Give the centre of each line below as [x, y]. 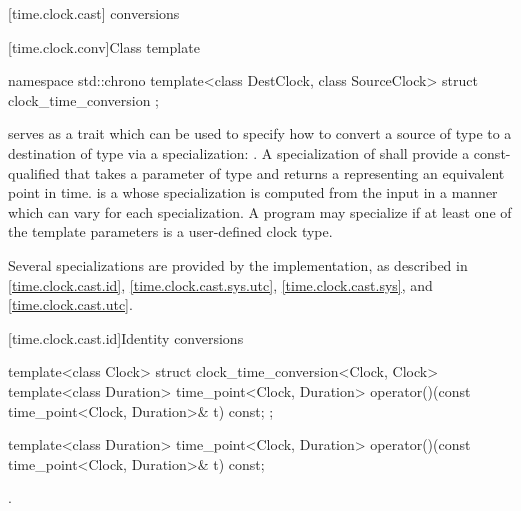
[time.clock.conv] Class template [104, 46]
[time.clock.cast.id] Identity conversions [126, 337]
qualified [34, 172]
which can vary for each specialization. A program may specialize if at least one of [260, 211]
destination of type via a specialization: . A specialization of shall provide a [239, 152]
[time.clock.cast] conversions [94, 13]
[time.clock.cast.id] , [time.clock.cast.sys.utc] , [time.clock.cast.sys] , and [220, 284]
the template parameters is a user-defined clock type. [170, 231]
